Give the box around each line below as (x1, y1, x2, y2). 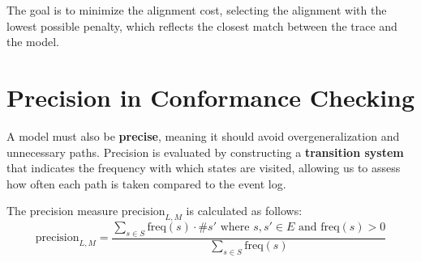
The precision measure (6, 202, 118, 219)
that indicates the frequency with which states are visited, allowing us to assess (6, 159, 401, 176)
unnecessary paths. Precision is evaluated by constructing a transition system (6, 143, 404, 160)
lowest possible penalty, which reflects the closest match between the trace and (6, 17, 397, 34)
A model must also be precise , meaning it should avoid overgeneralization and (6, 127, 400, 144)
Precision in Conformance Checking (6, 80, 415, 113)
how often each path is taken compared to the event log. (6, 175, 286, 192)
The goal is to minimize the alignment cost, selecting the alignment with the (6, 2, 387, 18)
